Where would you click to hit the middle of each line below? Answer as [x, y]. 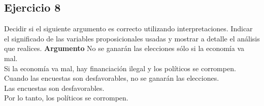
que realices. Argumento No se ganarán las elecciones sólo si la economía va [124, 48]
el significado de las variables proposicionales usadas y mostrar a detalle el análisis [132, 38]
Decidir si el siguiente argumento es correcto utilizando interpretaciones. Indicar [128, 29]
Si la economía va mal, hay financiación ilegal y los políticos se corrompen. [120, 68]
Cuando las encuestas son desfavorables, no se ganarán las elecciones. [112, 78]
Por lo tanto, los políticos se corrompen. [66, 98]
